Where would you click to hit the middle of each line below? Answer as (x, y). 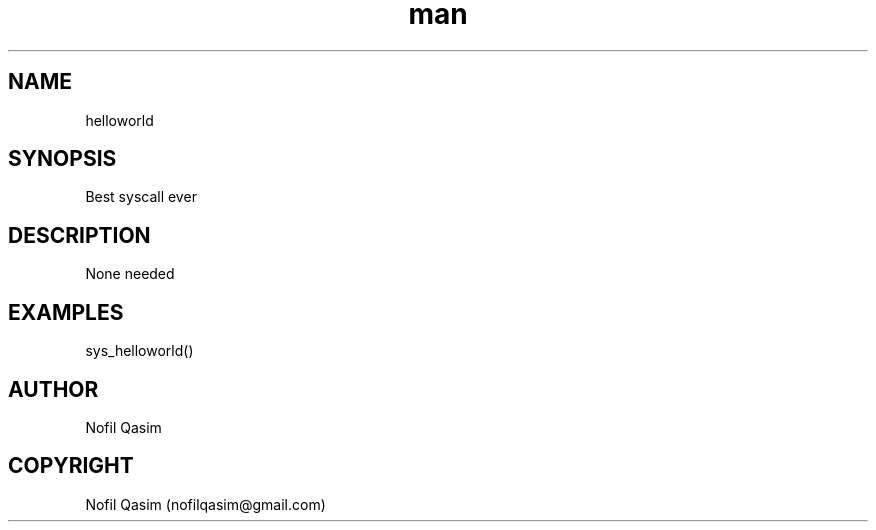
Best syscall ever (141, 197)
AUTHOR (53, 389)
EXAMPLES (66, 312)
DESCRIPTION (79, 235)
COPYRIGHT (71, 466)
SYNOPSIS (62, 159)
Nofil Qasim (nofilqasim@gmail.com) (205, 504)
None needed (130, 274)
